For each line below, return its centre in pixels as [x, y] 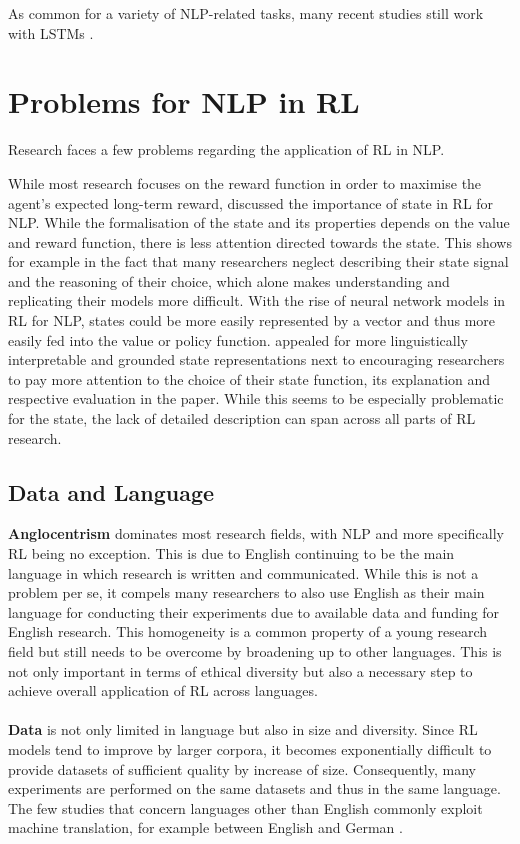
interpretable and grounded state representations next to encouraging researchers [256, 359]
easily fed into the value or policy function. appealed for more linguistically [238, 339]
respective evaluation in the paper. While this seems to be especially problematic [256, 398]
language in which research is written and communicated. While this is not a [243, 572]
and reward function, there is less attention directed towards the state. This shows [260, 241]
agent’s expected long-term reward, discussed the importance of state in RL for [251, 202]
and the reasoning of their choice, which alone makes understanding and [229, 280]
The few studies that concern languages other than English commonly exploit [245, 807]
